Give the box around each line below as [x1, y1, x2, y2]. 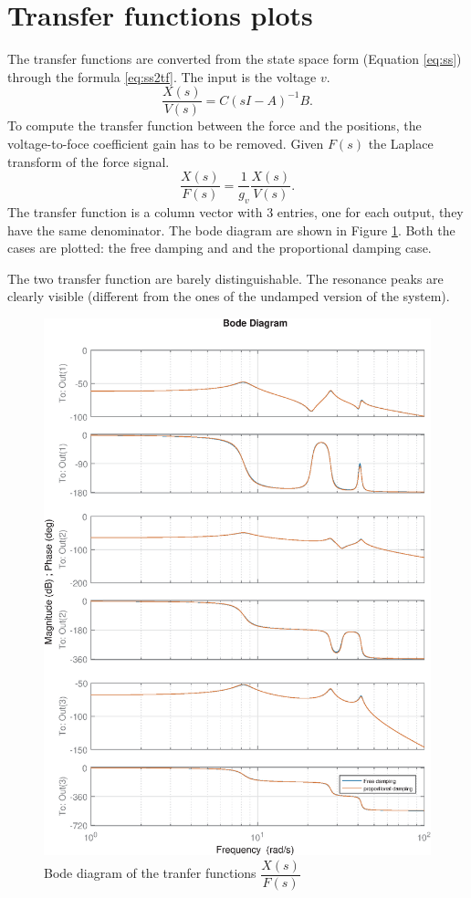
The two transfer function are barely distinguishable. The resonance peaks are [7, 268, 444, 287]
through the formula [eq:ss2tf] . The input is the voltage [7, 67, 317, 86]
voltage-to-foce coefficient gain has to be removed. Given [7, 133, 324, 152]
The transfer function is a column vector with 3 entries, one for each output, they [7, 203, 464, 222]
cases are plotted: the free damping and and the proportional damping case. [7, 238, 432, 257]
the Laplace [368, 133, 434, 152]
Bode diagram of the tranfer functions [44, 863, 256, 882]
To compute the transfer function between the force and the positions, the [7, 116, 422, 135]
